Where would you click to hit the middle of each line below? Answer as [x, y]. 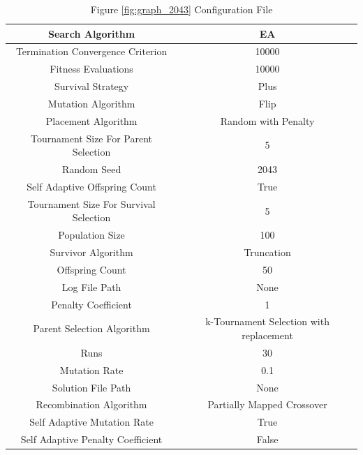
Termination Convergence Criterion [91, 51]
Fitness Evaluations [91, 69]
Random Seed [91, 169]
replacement [267, 335]
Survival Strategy [91, 86]
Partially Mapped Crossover [267, 404]
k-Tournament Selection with [267, 321]
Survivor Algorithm [91, 252]
